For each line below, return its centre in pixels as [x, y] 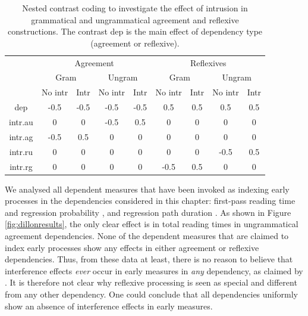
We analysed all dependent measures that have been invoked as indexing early [147, 189]
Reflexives [208, 62]
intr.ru [21, 151]
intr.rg [21, 166]
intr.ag [21, 136]
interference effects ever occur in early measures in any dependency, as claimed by [154, 270]
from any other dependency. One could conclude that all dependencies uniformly [151, 294]
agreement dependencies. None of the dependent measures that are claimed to [147, 236]
